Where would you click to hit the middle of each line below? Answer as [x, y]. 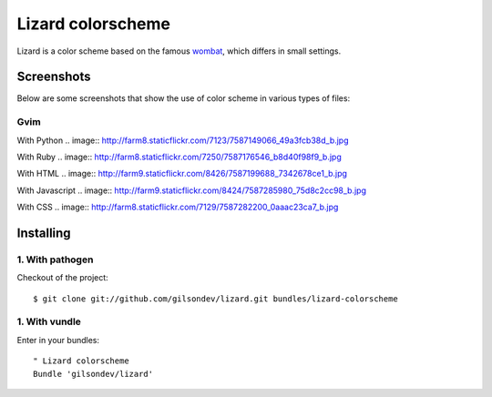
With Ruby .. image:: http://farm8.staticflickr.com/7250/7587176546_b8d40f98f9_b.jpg [179, 157]
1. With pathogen [55, 260]
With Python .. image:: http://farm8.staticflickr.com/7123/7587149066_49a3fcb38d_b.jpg [183, 140]
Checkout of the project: [62, 278]
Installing [44, 233]
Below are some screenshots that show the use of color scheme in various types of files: [184, 98]
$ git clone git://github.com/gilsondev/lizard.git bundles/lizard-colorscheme [215, 299]
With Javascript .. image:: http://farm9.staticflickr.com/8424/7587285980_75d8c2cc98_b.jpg [191, 190]
